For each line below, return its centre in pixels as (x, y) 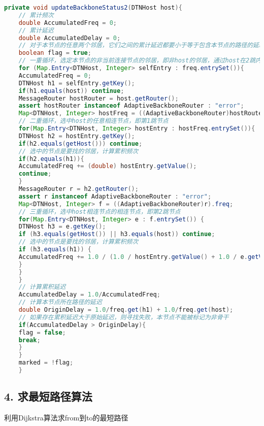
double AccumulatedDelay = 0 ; (70, 38)
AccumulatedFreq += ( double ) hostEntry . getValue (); (108, 166)
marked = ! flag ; (46, 363)
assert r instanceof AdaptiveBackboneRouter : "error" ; (115, 196)
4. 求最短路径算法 (48, 396)
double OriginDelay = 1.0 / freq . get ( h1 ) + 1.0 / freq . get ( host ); (126, 310)
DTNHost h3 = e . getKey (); (62, 227)
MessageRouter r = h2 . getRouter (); (78, 189)
